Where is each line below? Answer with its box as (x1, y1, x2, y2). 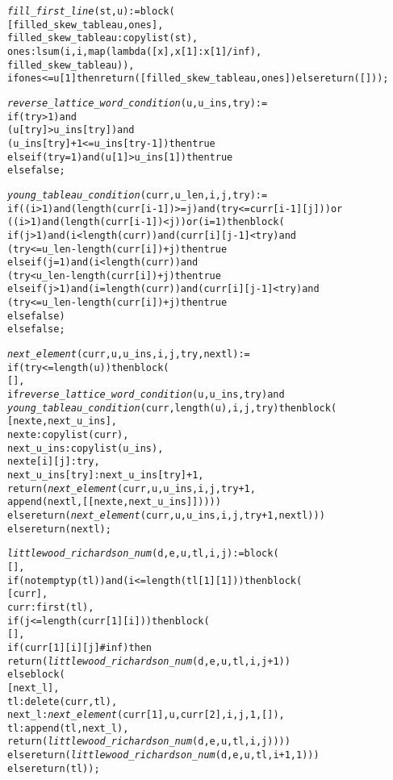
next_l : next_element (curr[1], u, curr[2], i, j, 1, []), (7, 709, 285, 721)
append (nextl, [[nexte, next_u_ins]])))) (7, 496, 221, 508)
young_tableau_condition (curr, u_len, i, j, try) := (7, 189, 268, 201)
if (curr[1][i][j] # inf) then (7, 641, 153, 653)
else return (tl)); (7, 762, 100, 774)
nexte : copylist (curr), (7, 429, 129, 441)
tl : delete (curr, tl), (7, 695, 118, 707)
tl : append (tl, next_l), (7, 722, 129, 734)
